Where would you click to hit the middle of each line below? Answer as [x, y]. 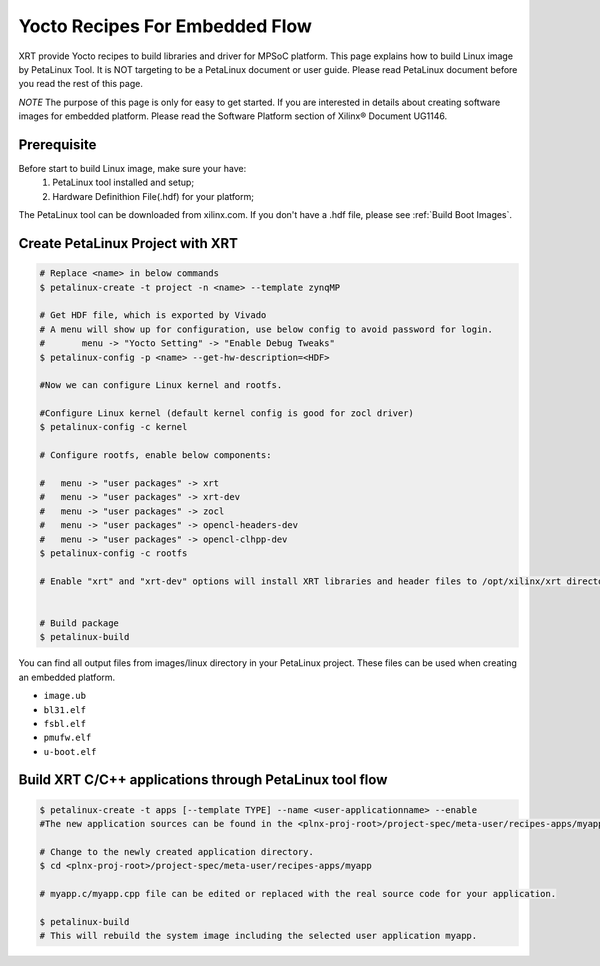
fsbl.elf [65, 723]
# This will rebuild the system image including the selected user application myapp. [258, 936]
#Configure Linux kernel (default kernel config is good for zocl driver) [227, 413]
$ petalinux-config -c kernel [113, 427]
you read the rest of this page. [81, 84]
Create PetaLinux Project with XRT [128, 243]
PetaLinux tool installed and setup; [123, 182]
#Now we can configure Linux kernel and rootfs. [161, 385]
